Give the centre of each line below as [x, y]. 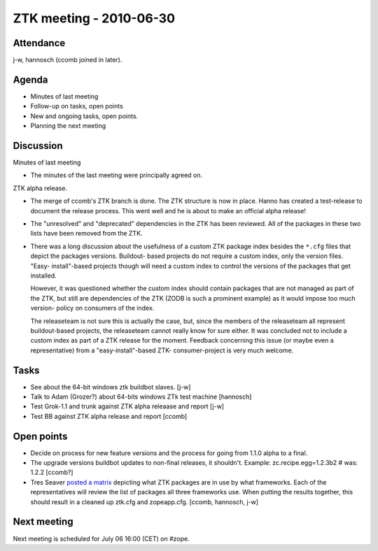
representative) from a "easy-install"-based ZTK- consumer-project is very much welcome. [162, 350]
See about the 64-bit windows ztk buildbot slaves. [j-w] [111, 387]
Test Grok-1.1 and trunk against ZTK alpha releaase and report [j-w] [127, 406]
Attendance [39, 43]
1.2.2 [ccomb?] [52, 473]
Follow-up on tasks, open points [77, 106]
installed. [44, 275]
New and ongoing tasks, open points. [84, 116]
